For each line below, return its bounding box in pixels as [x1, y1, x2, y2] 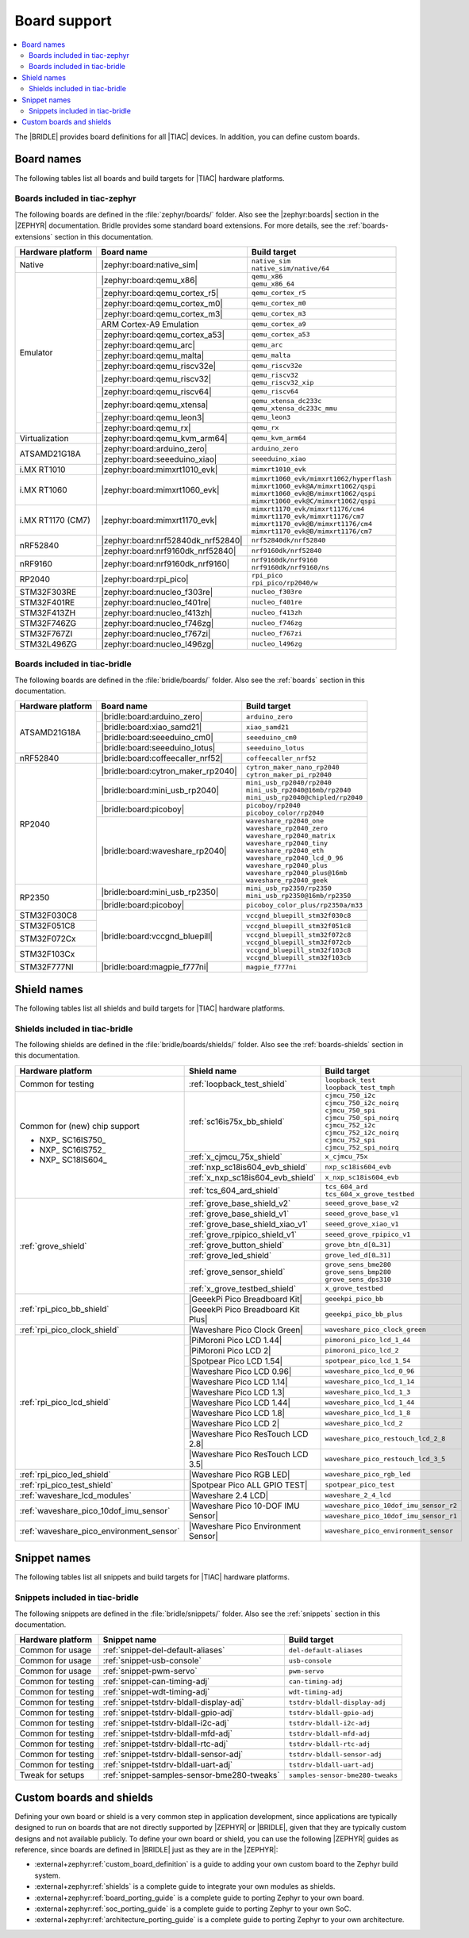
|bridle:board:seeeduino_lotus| [101, 743, 216, 754]
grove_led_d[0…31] [325, 1251, 392, 1260]
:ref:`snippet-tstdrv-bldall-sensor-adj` [102, 1749, 244, 1760]
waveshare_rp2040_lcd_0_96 [246, 854, 344, 862]
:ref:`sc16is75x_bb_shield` [188, 1115, 285, 1126]
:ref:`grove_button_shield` [188, 1239, 285, 1250]
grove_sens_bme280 [325, 1260, 392, 1268]
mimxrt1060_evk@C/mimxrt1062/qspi [251, 497, 376, 505]
